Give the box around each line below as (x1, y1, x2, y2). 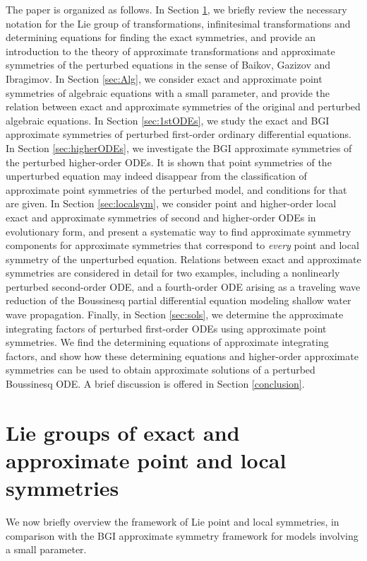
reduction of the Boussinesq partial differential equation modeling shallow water (6, 293, 351, 308)
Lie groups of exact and (6, 417, 240, 446)
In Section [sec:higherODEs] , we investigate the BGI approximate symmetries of (6, 140, 352, 155)
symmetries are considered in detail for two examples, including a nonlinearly (6, 265, 340, 280)
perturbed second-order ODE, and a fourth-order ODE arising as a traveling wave (6, 279, 361, 294)
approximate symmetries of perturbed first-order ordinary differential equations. (6, 127, 351, 141)
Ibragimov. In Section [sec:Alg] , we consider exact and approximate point (6, 71, 323, 86)
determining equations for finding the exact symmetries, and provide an (6, 30, 316, 45)
